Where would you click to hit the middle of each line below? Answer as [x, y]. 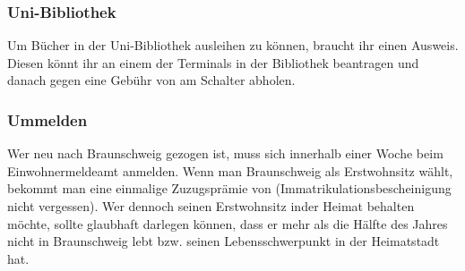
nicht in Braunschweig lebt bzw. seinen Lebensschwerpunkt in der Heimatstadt [224, 241]
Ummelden [47, 119]
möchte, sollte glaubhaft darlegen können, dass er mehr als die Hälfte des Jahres [228, 223]
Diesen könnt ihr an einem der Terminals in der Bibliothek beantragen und [213, 62]
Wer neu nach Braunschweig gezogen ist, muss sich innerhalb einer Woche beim [225, 153]
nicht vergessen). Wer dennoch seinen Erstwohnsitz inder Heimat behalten [211, 206]
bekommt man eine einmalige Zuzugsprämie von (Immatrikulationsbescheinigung [229, 188]
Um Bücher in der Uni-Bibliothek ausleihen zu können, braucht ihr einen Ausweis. [233, 45]
